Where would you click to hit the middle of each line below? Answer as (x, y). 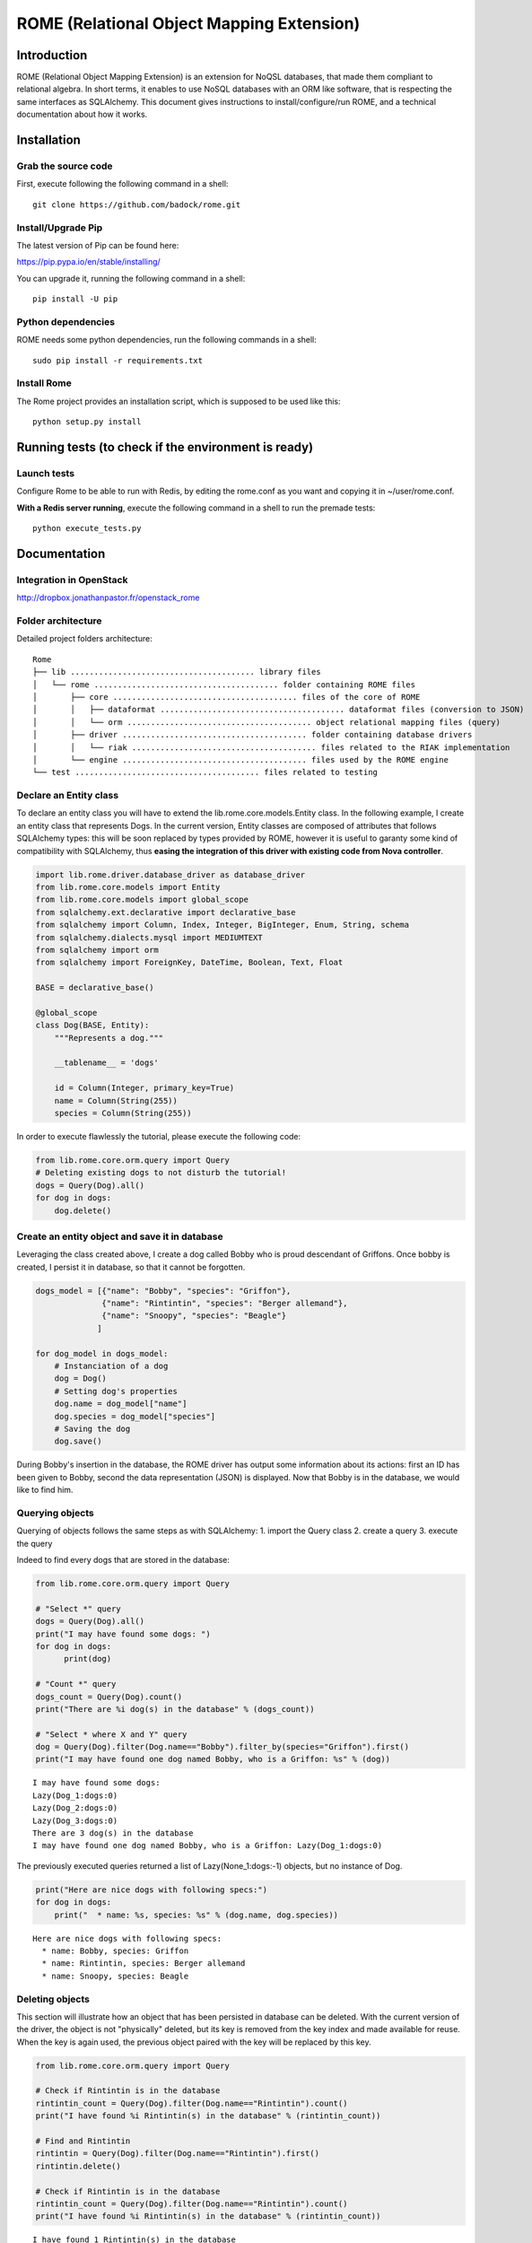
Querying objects (55, 1513)
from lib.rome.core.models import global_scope (142, 900)
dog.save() (78, 1441)
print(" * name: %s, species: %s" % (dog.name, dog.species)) (196, 1915)
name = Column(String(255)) (116, 1100)
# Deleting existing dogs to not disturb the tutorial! (161, 1173)
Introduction (52, 55)
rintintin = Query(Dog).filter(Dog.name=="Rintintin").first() (178, 2154)
